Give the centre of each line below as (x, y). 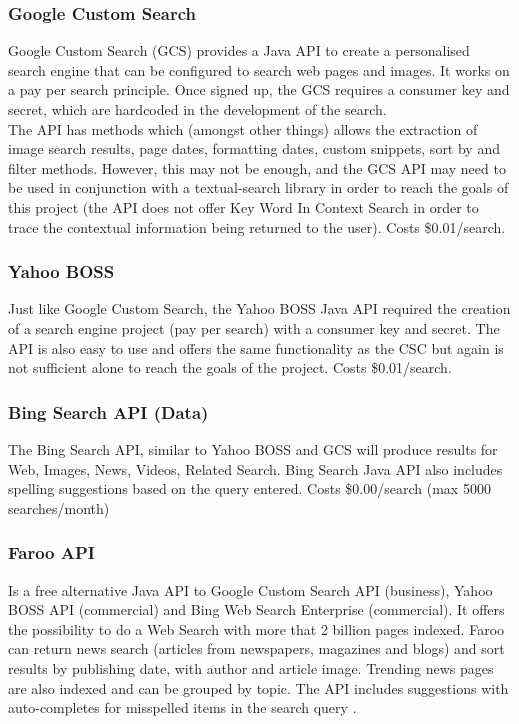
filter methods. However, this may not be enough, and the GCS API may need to (257, 167)
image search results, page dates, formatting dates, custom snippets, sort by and (254, 148)
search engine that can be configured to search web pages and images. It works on (259, 69)
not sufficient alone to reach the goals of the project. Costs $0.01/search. (230, 367)
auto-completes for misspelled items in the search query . (182, 707)
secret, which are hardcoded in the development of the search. (197, 109)
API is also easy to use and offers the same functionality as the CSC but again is (256, 347)
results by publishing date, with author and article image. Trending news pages (251, 667)
